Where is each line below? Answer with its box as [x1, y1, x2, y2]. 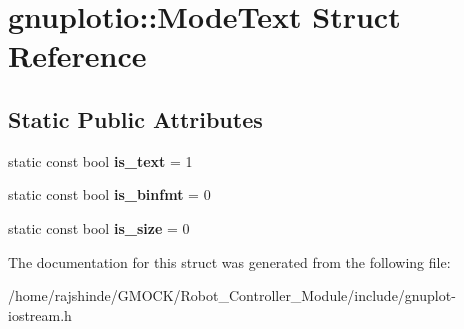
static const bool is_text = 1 [8, 150, 193, 171]
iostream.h [8, 304, 72, 325]
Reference [8, 35, 147, 76]
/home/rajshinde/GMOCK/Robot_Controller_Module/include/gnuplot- [8, 285, 456, 306]
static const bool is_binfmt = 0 [8, 184, 211, 205]
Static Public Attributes [8, 103, 263, 134]
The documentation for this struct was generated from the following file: [8, 251, 451, 272]
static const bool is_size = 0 [8, 217, 190, 238]
